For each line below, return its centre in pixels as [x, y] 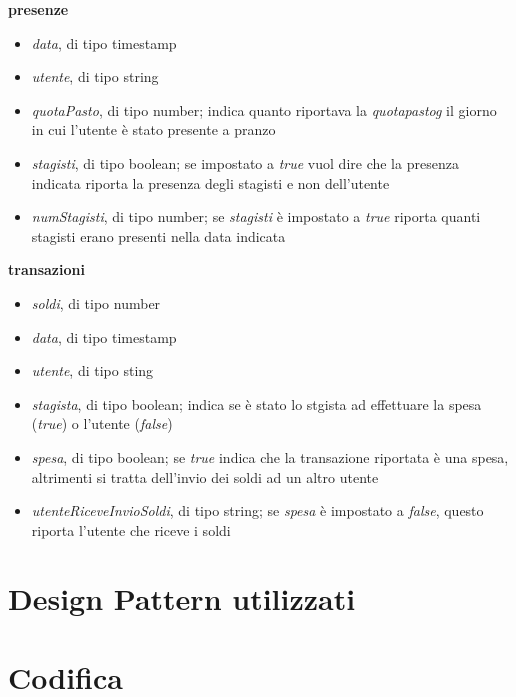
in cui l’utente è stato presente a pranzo [153, 129]
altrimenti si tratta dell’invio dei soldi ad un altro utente [205, 476]
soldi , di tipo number [96, 302]
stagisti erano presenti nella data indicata [158, 235]
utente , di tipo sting [92, 370]
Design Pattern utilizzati [182, 598]
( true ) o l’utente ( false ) [102, 423]
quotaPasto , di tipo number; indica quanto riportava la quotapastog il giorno [264, 109]
